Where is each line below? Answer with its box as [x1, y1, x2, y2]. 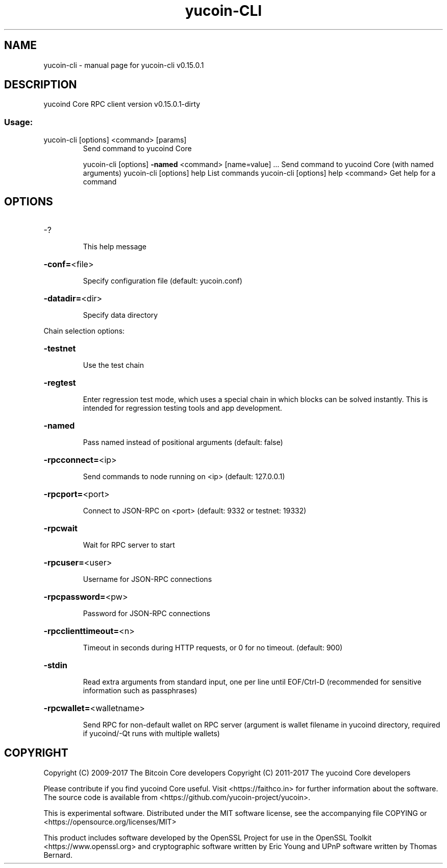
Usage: [4, 116, 33, 127]
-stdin [43, 660, 67, 671]
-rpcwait [43, 523, 78, 534]
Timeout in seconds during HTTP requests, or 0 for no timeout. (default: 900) [83, 643, 343, 652]
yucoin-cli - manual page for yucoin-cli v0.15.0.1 [43, 60, 204, 69]
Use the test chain [83, 361, 144, 370]
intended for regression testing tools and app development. [83, 404, 282, 413]
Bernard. [43, 850, 72, 859]
